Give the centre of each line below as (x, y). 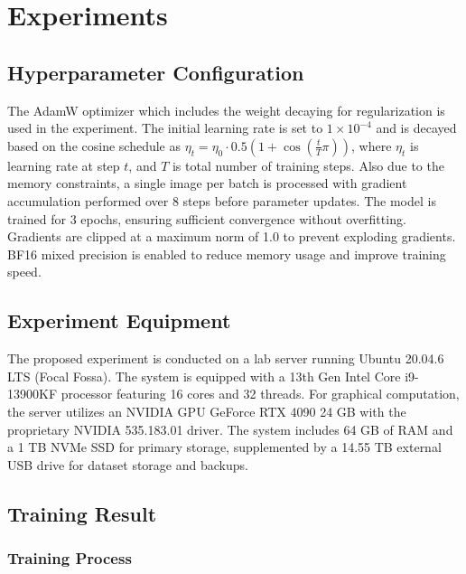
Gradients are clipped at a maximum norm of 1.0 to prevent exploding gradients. (232, 236)
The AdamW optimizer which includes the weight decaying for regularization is (226, 110)
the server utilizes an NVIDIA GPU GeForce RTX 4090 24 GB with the (207, 411)
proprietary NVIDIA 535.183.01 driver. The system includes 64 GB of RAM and (230, 429)
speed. (24, 272)
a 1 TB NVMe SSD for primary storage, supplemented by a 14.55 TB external (224, 447)
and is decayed (416, 128)
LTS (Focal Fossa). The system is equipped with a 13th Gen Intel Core (204, 376)
